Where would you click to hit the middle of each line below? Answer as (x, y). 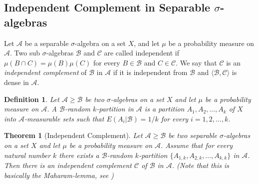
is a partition (164, 109)
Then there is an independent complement (68, 165)
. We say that (196, 62)
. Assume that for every (197, 145)
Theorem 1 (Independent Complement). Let (73, 135)
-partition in (115, 109)
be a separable (47, 43)
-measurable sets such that (64, 118)
